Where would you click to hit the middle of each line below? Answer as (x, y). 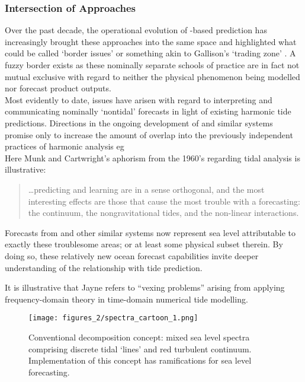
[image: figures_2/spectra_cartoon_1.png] (113, 318)
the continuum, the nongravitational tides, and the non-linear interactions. (163, 213)
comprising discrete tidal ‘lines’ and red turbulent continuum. (140, 348)
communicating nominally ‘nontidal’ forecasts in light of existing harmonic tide (148, 111)
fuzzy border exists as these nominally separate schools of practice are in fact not (152, 65)
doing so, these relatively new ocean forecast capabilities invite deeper (132, 255)
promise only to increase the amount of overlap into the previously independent (149, 134)
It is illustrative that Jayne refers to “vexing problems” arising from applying (145, 287)
